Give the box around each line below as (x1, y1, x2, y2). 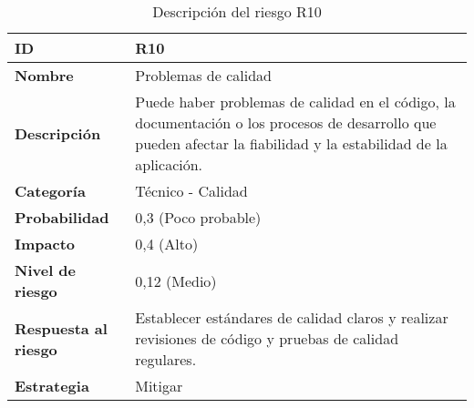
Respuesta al (15, 317, 108, 339)
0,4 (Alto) (135, 233, 199, 254)
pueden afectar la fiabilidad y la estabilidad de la (135, 133, 448, 154)
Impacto (15, 233, 76, 254)
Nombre (15, 65, 74, 86)
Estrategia (15, 375, 89, 396)
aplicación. (135, 154, 203, 175)
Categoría (15, 180, 86, 201)
